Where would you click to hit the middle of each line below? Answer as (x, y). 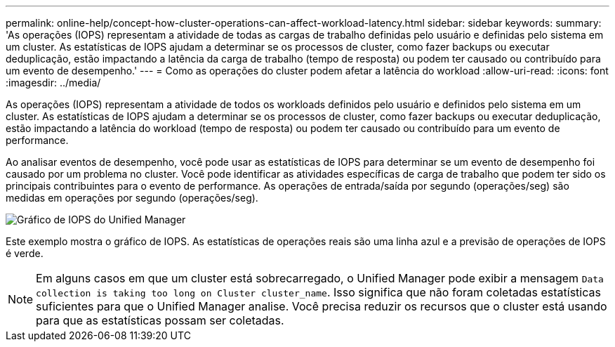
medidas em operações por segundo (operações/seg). (132, 198)
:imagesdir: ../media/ (53, 83)
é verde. (25, 253)
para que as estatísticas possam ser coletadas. (160, 320)
